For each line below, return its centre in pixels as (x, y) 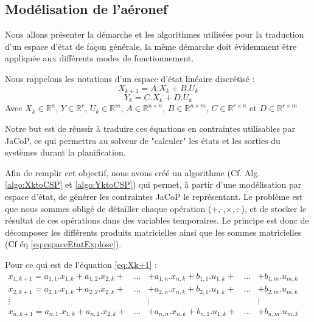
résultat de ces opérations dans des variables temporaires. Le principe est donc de (157, 220)
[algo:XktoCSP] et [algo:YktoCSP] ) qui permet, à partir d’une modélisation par (153, 184)
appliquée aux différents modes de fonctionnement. (99, 58)
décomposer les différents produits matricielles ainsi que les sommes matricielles (153, 232)
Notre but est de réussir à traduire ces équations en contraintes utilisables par (150, 128)
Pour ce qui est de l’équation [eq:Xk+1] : (81, 265)
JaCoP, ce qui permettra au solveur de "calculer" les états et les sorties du (143, 140)
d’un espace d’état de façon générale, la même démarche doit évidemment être (151, 46)
